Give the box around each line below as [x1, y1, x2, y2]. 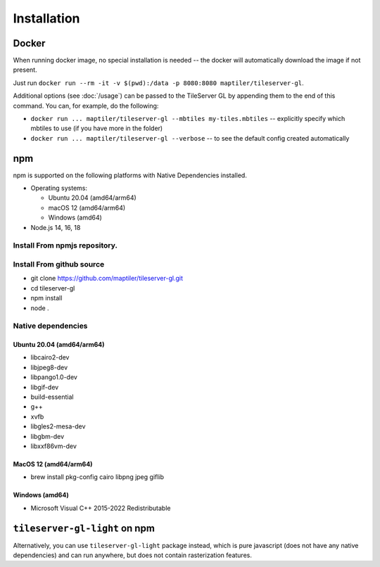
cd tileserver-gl [30, 283, 75, 292]
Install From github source [13, 259, 105, 269]
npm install [30, 294, 63, 302]
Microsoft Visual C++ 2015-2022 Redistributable [30, 504, 171, 512]
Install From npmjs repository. [13, 241, 118, 250]
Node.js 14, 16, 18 [30, 223, 81, 231]
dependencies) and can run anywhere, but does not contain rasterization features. [13, 551, 253, 559]
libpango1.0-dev [30, 373, 77, 381]
